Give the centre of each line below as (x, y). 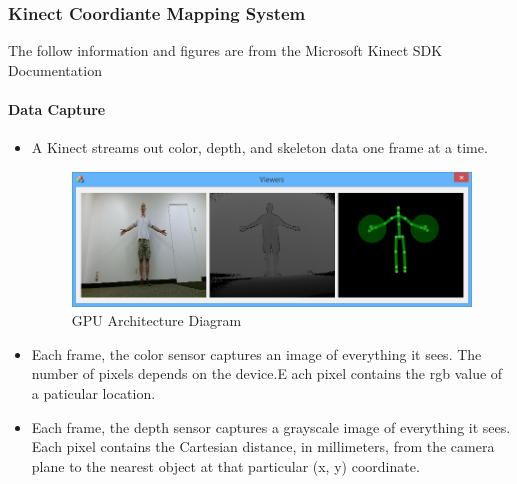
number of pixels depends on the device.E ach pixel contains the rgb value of (267, 373)
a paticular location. (93, 393)
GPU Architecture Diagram (156, 320)
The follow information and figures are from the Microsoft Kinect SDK (225, 50)
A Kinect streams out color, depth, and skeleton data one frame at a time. (259, 147)
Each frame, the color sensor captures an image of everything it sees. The (256, 353)
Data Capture (57, 109)
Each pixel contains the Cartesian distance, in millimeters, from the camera (263, 446)
